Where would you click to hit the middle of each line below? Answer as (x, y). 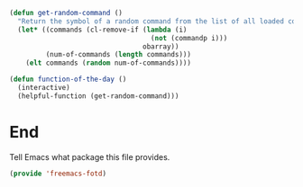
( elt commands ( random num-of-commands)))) (109, 63)
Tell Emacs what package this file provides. (90, 156)
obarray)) (161, 46)
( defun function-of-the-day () (68, 80)
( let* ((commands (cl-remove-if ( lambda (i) (102, 30)
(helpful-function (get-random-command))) (98, 96)
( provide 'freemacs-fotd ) (58, 174)
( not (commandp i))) (189, 38)
